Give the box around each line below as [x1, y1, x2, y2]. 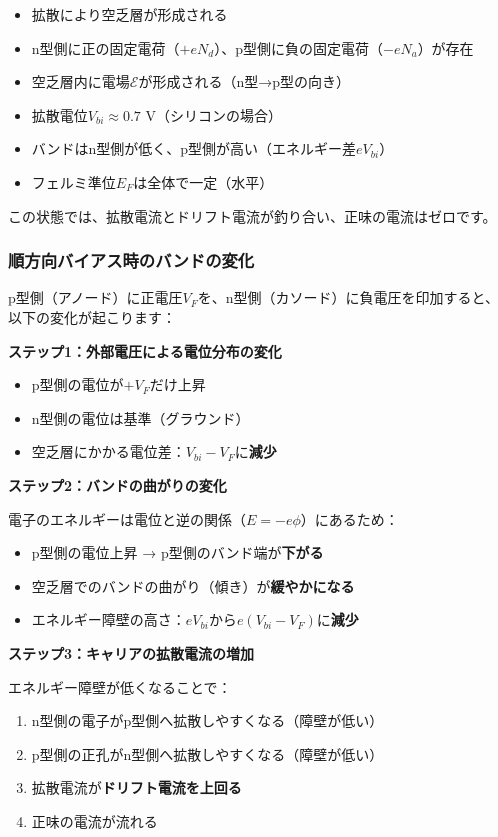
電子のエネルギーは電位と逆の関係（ [8, 508, 246, 529]
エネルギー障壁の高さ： [31, 609, 186, 630]
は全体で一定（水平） [133, 171, 274, 192]
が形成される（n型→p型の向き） [138, 71, 350, 92]
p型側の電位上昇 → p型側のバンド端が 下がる [31, 542, 324, 563]
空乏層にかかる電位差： [31, 441, 186, 462]
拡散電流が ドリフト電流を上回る [31, 777, 242, 798]
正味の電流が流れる [31, 810, 158, 831]
